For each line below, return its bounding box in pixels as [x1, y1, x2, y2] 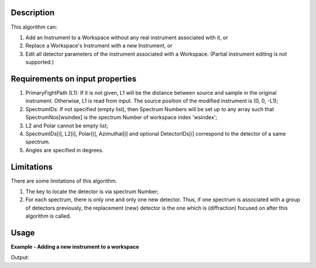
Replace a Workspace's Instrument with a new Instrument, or [25, 42, 173, 49]
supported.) [25, 59, 54, 66]
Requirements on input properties [11, 74, 137, 84]
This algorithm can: [11, 23, 58, 30]
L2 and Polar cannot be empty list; [25, 122, 108, 129]
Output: [11, 254, 29, 261]
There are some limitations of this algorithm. [11, 177, 117, 184]
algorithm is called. [25, 212, 71, 219]
